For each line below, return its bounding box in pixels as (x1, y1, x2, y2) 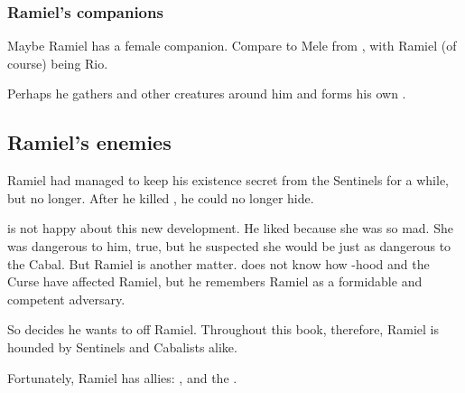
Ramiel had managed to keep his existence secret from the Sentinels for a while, (7, 171, 450, 190)
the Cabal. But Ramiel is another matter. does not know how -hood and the (7, 254, 430, 273)
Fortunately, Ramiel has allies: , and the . (7, 368, 237, 387)
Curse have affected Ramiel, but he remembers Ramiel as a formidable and (7, 272, 423, 291)
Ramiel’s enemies (7, 128, 172, 156)
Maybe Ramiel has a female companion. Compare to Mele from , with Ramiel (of (7, 36, 457, 55)
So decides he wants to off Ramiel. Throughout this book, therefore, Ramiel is (7, 320, 439, 339)
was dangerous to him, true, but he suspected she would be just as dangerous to (7, 236, 451, 255)
